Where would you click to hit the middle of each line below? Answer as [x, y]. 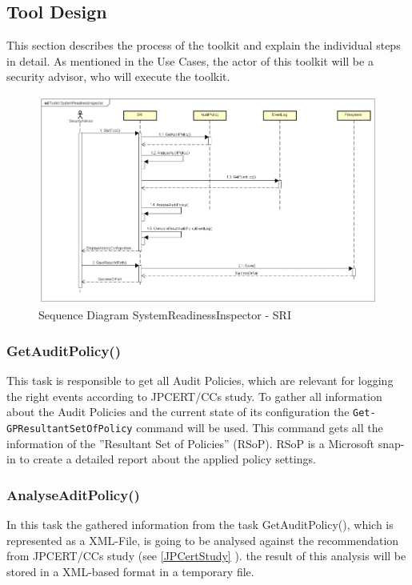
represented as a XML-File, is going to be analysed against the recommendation [203, 540]
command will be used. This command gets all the [260, 428]
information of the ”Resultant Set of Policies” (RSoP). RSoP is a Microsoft [191, 443]
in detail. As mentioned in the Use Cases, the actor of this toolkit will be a [190, 60]
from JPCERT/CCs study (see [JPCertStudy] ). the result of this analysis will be [206, 556]
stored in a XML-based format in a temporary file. [130, 571]
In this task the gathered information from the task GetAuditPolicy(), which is [200, 525]
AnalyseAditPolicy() [73, 494]
